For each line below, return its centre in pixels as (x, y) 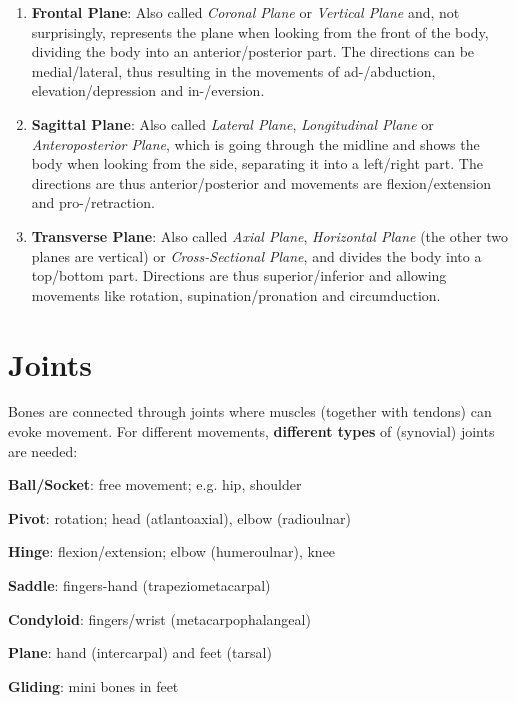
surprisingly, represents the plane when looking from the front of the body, (260, 31)
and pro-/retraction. (93, 202)
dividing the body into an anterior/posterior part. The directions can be (253, 51)
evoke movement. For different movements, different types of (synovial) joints (251, 431)
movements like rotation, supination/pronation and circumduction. (236, 294)
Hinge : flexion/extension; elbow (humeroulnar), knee (172, 551)
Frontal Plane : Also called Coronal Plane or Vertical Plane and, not (245, 12)
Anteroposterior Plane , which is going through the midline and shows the (255, 143)
